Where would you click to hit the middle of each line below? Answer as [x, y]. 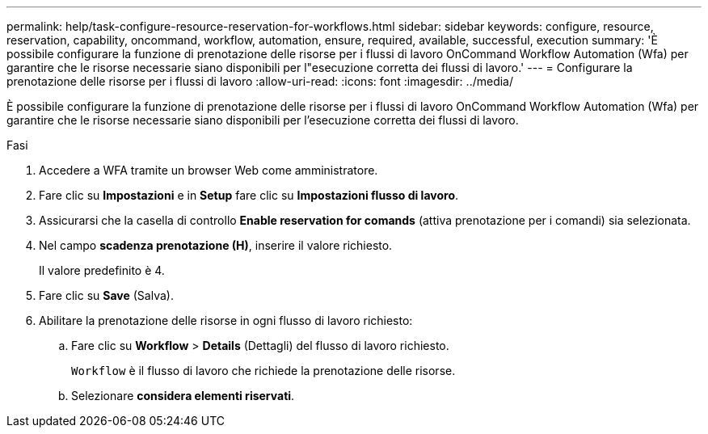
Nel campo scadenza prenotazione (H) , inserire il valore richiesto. [216, 245]
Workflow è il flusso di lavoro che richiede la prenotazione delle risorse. [263, 371]
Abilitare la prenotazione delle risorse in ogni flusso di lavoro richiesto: [226, 320]
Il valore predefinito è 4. [102, 270]
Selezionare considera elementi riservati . [183, 396]
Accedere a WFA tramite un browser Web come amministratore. [209, 170]
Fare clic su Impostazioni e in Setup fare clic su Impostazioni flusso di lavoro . [249, 195]
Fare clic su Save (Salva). [106, 295]
